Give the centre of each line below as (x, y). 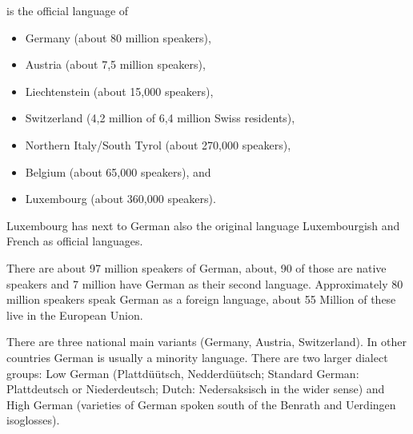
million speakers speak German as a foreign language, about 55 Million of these (201, 299)
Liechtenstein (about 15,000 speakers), (119, 91)
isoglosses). (33, 420)
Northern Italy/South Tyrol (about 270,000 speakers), (158, 144)
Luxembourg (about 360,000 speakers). (120, 199)
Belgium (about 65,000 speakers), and (118, 171)
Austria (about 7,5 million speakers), (115, 64)
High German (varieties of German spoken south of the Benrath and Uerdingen (201, 404)
